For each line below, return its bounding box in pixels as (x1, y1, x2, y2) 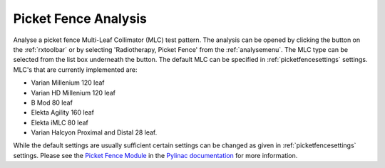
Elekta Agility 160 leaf (31, 108, 95, 117)
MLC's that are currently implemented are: (13, 65, 138, 74)
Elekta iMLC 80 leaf (31, 118, 88, 127)
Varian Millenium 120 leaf (31, 78, 105, 87)
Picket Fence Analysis (13, 11, 148, 26)
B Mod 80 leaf (31, 98, 73, 107)
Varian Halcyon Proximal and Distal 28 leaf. (31, 128, 158, 137)
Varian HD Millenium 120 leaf (31, 88, 115, 97)
